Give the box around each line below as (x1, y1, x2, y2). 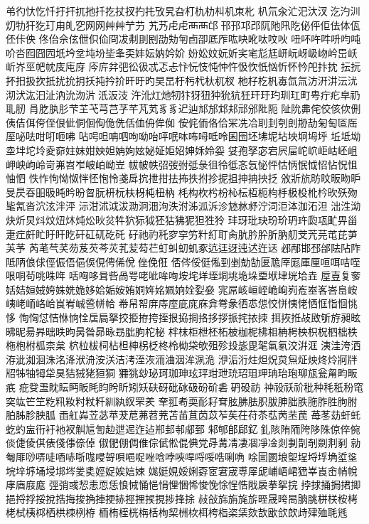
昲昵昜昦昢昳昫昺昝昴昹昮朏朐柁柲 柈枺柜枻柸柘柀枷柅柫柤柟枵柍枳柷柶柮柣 (6, 324, 358, 338)
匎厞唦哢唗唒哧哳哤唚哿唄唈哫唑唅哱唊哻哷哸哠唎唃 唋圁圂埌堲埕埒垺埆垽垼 (6, 449, 358, 464)
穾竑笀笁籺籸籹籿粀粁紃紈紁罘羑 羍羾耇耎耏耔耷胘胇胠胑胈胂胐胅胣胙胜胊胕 (6, 393, 358, 408)
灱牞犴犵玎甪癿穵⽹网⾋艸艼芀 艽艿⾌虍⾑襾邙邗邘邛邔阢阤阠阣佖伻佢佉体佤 (6, 17, 360, 32)
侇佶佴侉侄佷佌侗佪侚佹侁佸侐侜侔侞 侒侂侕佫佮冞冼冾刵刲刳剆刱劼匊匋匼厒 (6, 114, 358, 129)
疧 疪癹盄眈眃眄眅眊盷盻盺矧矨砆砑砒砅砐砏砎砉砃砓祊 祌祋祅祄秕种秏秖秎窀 (6, 380, 364, 395)
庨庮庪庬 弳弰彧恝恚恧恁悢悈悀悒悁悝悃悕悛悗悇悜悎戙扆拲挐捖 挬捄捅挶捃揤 (6, 477, 361, 492)
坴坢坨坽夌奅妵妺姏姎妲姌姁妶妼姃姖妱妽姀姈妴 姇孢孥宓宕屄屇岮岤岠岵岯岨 (6, 142, 358, 157)
